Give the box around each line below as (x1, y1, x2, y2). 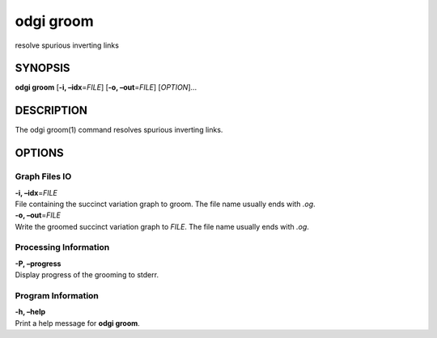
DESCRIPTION (15, 104, 88, 117)
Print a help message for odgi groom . (15, 318, 141, 327)
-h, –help (15, 307, 46, 317)
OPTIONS (15, 146, 64, 160)
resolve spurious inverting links (15, 40, 119, 50)
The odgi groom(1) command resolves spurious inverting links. (15, 125, 223, 135)
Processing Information (15, 242, 110, 253)
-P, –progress (15, 259, 62, 268)
